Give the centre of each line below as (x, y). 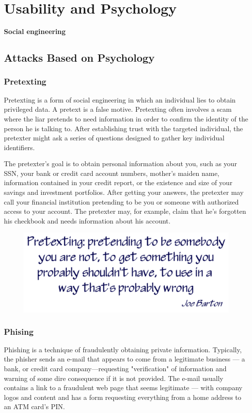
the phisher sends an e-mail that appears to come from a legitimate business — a (125, 359)
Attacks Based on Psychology (79, 58)
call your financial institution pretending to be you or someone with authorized (121, 201)
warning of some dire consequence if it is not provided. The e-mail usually (114, 378)
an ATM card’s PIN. (34, 406)
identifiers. (19, 147)
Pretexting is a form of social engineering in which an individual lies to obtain (120, 99)
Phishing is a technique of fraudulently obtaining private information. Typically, (123, 349)
